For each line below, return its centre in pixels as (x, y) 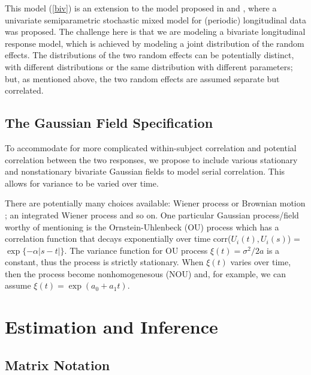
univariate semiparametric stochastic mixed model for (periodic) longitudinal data (155, 19)
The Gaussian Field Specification (109, 123)
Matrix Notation (58, 364)
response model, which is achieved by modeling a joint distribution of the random (155, 43)
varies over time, (261, 262)
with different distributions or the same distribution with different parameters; (149, 66)
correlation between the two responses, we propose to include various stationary (151, 159)
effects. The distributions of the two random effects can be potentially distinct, (150, 55)
